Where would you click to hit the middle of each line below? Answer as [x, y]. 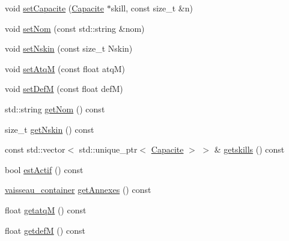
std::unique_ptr [108, 149]
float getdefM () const [45, 230]
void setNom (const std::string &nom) [75, 28]
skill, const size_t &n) [152, 8]
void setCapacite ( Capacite [54, 8]
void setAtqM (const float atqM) [65, 68]
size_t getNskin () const [50, 129]
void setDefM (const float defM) [64, 89]
